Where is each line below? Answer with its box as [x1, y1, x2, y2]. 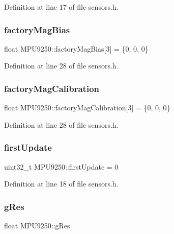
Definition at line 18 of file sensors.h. [4, 178, 119, 189]
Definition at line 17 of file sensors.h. [4, 2, 119, 12]
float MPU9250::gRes [4, 220, 70, 231]
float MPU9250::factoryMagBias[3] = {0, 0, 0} [4, 43, 149, 54]
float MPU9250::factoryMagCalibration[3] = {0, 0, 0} [4, 102, 170, 113]
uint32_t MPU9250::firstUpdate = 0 [4, 161, 119, 172]
